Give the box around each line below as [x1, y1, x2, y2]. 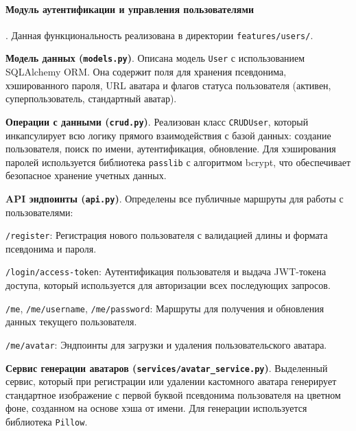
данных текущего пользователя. [5, 314, 137, 329]
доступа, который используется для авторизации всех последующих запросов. [5, 278, 331, 292]
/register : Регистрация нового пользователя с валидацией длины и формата [5, 228, 328, 242]
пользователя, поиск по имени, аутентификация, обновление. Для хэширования [5, 141, 336, 156]
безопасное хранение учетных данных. [5, 168, 167, 183]
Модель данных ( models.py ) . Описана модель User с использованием [5, 51, 305, 65]
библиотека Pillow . [5, 415, 88, 429]
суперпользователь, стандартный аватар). [5, 91, 177, 106]
